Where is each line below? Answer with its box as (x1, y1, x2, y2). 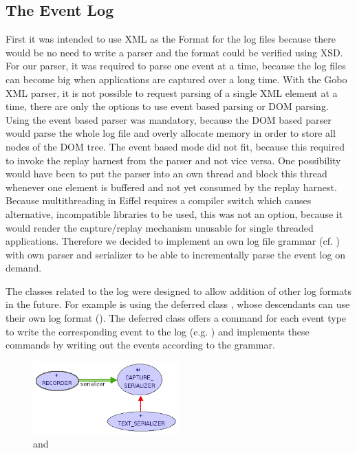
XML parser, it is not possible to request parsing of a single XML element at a (6, 85, 338, 100)
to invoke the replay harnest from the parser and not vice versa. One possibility (6, 153, 341, 167)
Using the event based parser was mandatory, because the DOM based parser (6, 112, 332, 126)
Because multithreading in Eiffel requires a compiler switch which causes (6, 193, 312, 208)
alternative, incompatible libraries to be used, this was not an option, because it (6, 206, 343, 221)
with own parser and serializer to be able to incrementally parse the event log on (6, 247, 345, 261)
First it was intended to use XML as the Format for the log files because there (6, 32, 336, 46)
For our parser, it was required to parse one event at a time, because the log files (6, 58, 346, 73)
